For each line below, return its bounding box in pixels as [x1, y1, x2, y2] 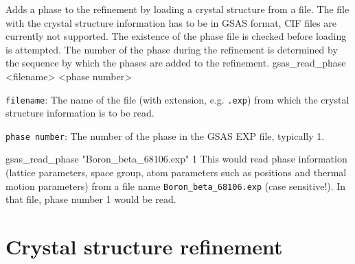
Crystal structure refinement [5, 232, 283, 261]
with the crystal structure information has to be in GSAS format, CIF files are [5, 15, 336, 29]
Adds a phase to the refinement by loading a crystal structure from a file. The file [5, 2, 350, 16]
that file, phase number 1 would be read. [5, 192, 176, 206]
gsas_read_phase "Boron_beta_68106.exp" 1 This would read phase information [5, 152, 347, 166]
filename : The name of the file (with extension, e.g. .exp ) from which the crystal [5, 92, 350, 106]
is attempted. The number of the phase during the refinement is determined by [5, 42, 338, 56]
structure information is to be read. [5, 106, 154, 120]
